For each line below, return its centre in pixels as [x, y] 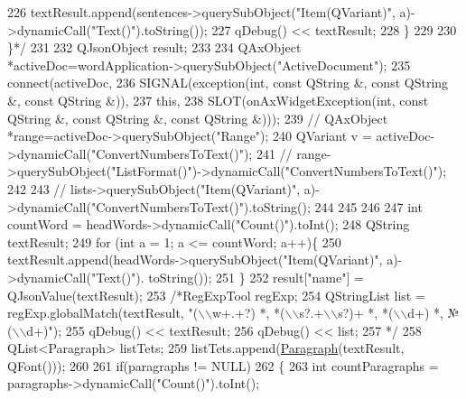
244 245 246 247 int [368, 206]
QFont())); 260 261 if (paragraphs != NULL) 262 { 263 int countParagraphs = [223, 365]
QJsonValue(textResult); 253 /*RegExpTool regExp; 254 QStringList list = [216, 295]
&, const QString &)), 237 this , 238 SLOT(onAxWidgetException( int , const [218, 100]
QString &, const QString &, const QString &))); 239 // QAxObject [198, 118]
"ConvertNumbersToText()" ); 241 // [191, 153]
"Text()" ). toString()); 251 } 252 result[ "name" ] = [227, 277]
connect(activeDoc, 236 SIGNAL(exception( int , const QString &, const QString [228, 83]
